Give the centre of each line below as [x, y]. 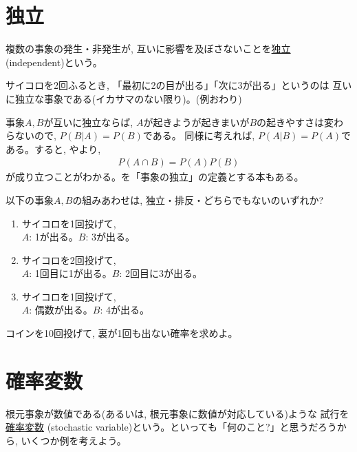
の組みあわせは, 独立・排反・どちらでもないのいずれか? [198, 199]
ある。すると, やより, [53, 148]
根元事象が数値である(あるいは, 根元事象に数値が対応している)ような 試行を [177, 413]
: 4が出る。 [125, 310]
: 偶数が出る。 [61, 310]
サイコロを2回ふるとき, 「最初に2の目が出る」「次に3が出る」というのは [167, 85]
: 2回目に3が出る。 [161, 273]
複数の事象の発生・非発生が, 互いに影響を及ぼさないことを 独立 [148, 49]
